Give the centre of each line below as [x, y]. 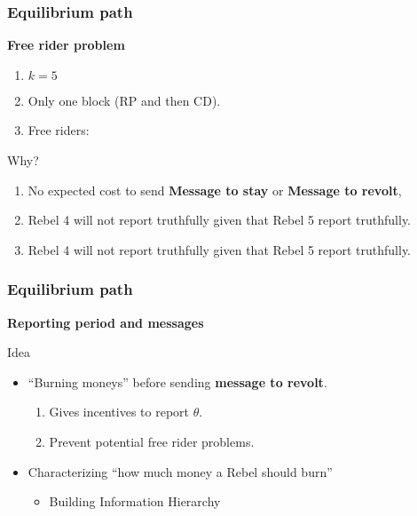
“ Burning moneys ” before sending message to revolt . [177, 381]
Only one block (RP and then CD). [124, 100]
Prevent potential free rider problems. [152, 441]
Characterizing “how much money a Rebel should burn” [180, 471]
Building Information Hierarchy [135, 501]
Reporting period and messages [106, 322]
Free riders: [59, 130]
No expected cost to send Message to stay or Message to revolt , [215, 190]
